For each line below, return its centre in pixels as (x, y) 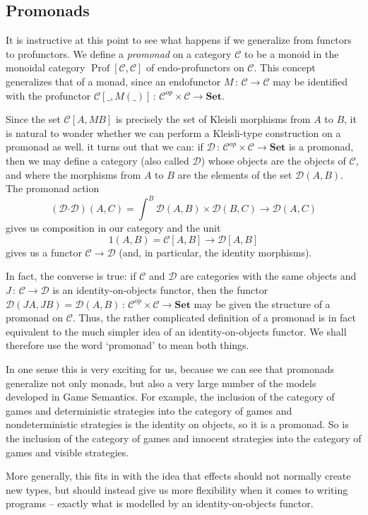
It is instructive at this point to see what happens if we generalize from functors (179, 40)
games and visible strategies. (67, 452)
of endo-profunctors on (195, 67)
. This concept (285, 67)
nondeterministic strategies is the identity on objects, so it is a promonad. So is (177, 424)
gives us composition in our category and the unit (113, 228)
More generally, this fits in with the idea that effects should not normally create (178, 476)
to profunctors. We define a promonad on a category (119, 53)
